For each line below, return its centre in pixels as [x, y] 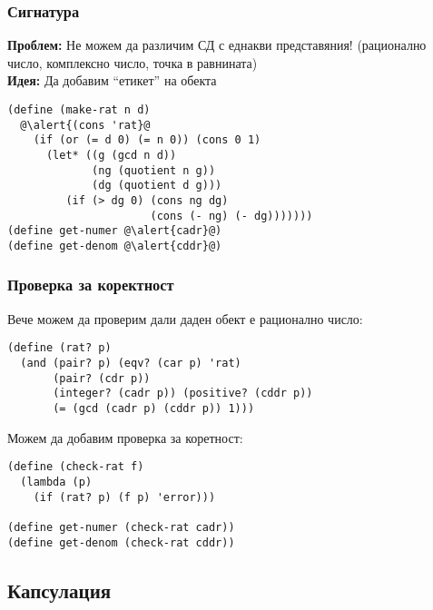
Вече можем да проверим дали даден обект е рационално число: [185, 318]
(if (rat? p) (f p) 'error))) [124, 497]
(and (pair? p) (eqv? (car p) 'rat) [131, 364]
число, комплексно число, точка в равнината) [133, 62]
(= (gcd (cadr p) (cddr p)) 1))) [154, 408]
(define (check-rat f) [76, 467]
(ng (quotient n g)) [154, 170]
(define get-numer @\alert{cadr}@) [115, 231]
